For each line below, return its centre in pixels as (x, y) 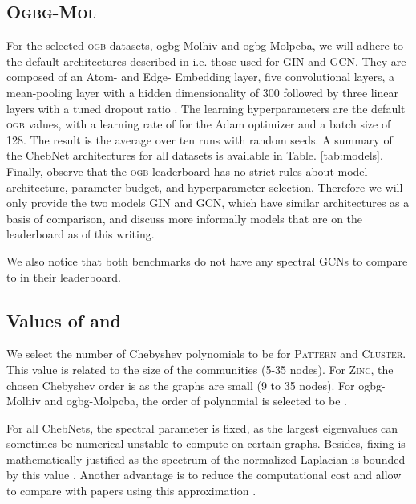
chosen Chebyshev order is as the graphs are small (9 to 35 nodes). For (181, 385)
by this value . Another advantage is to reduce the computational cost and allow (204, 475)
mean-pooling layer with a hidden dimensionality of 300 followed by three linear (203, 92)
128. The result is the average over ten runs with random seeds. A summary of (200, 139)
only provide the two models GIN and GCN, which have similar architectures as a (208, 203)
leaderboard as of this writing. (81, 234)
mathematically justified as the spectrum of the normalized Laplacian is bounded (206, 459)
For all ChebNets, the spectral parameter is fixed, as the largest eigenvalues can (202, 427)
